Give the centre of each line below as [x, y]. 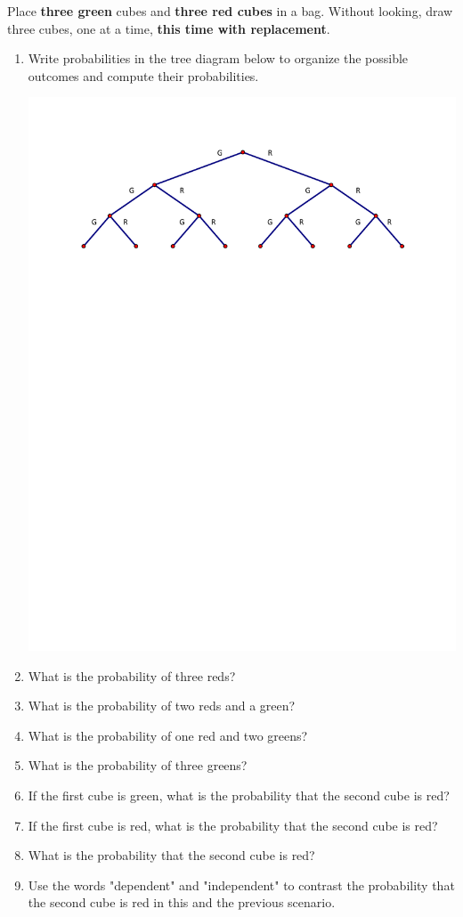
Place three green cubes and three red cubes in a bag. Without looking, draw [230, 11]
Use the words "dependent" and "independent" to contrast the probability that [241, 885]
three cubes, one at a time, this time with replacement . [169, 28]
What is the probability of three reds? [132, 675]
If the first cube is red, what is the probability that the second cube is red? [233, 825]
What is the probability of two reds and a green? [162, 706]
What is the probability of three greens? [138, 765]
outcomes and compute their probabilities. [143, 75]
